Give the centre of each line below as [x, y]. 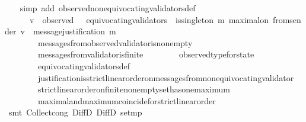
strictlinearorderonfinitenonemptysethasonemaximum [134, 89]
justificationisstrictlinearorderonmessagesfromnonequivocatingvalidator [166, 77]
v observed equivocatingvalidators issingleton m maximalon [149, 19]
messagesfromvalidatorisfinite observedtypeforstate [146, 54]
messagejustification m [74, 31]
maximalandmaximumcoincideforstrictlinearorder [127, 100]
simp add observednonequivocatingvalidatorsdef [108, 8]
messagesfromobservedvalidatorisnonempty [115, 42]
